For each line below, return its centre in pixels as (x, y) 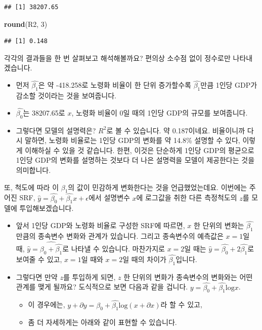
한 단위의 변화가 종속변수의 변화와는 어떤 (188, 277)
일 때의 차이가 (144, 259)
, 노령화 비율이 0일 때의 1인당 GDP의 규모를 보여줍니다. (160, 112)
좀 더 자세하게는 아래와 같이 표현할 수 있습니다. (102, 322)
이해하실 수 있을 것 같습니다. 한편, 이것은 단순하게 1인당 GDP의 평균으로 (140, 150)
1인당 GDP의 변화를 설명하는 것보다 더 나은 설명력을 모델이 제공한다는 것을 (135, 160)
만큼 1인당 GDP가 (229, 85)
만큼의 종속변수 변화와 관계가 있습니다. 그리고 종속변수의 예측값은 (120, 235)
